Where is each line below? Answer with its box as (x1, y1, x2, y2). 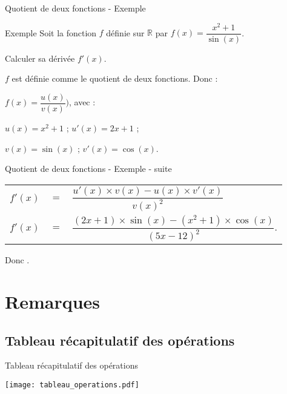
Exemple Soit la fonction (5, 26, 97, 39)
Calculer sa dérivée (5, 51, 75, 64)
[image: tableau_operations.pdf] (5, 381, 139, 390)
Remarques (5, 289, 101, 314)
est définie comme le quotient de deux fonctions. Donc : (12, 72, 218, 85)
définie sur (106, 26, 145, 39)
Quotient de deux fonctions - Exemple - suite (5, 162, 172, 175)
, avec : (68, 96, 96, 108)
